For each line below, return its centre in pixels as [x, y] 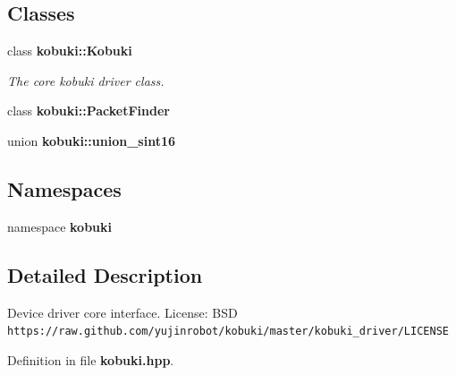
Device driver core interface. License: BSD [122, 312]
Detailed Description [105, 274]
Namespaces [64, 188]
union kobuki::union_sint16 [91, 140]
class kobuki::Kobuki [70, 51]
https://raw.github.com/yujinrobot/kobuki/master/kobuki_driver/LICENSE [228, 332]
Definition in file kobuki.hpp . [91, 359]
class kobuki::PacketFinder [89, 111]
